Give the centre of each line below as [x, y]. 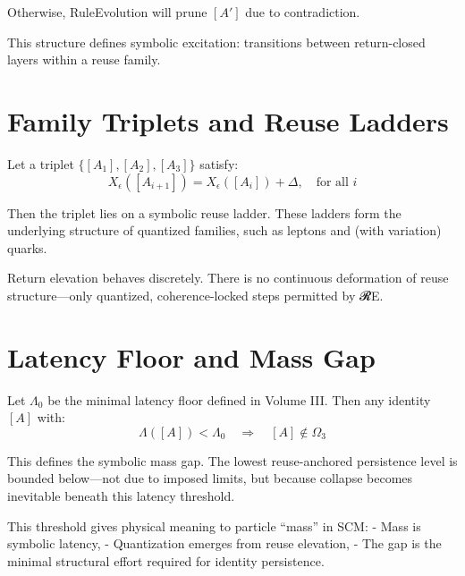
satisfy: [219, 163]
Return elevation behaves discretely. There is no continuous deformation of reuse [228, 278]
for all [332, 182]
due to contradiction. [303, 12]
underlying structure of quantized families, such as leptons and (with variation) [224, 230]
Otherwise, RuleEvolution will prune [107, 12]
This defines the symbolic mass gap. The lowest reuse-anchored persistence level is [232, 460]
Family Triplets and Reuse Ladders [228, 120]
